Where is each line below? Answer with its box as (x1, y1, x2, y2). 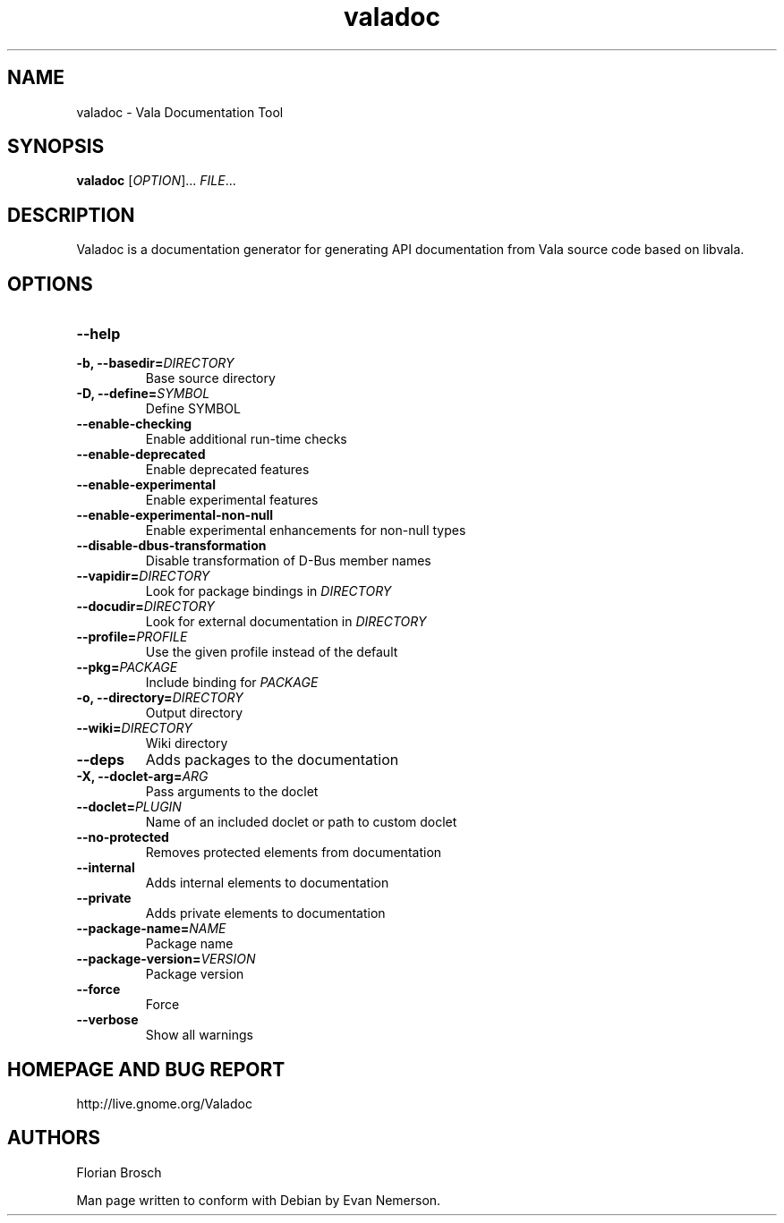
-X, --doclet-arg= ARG (76, 769, 209, 785)
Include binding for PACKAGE (145, 675, 319, 691)
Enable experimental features (145, 492, 319, 508)
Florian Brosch (76, 1164, 162, 1180)
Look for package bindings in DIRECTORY (145, 583, 392, 599)
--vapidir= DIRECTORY (76, 568, 210, 584)
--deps (76, 751, 125, 769)
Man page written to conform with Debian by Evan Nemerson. (76, 1192, 441, 1208)
